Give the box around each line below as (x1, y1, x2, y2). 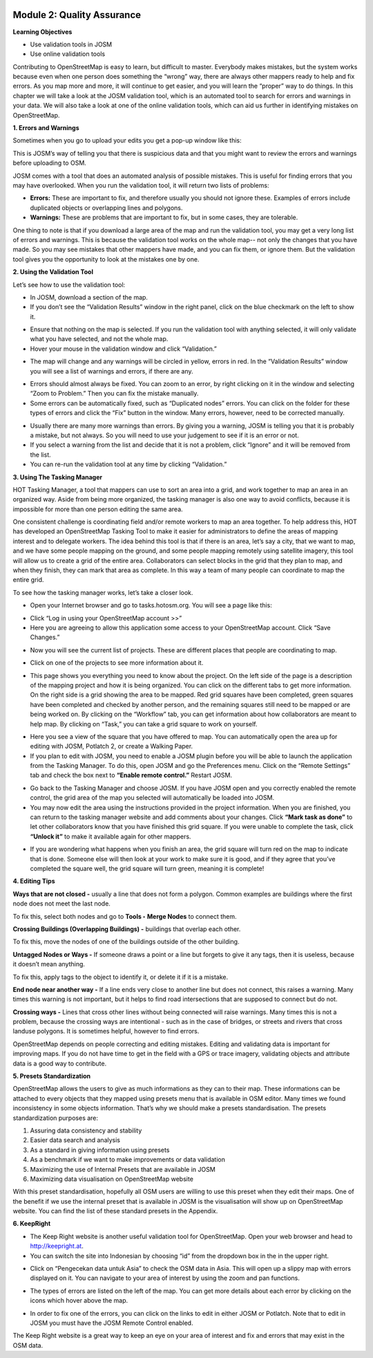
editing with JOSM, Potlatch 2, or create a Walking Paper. (30, 742, 193, 751)
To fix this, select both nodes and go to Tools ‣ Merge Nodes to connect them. (12, 912, 237, 920)
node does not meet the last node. (12, 899, 111, 908)
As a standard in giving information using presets (30, 1146, 170, 1154)
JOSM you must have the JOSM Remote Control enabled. (30, 1319, 193, 1327)
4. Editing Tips (12, 877, 55, 886)
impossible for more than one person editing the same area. (12, 505, 183, 513)
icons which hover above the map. (30, 1296, 128, 1305)
